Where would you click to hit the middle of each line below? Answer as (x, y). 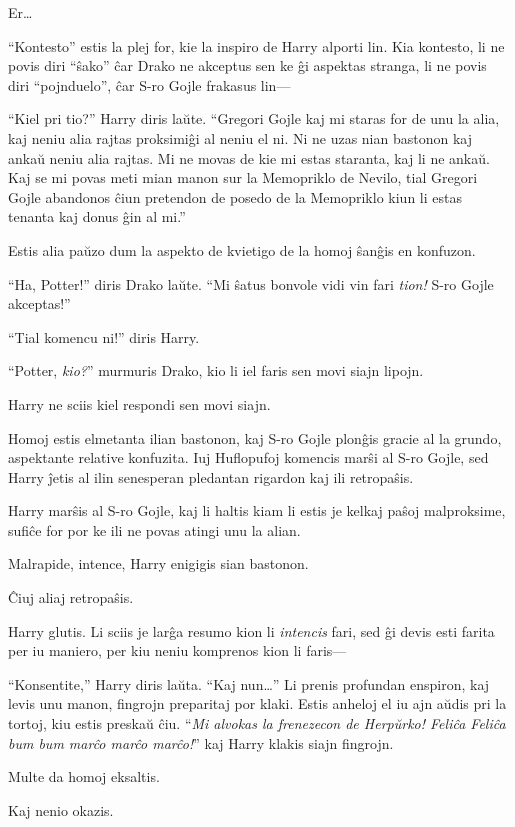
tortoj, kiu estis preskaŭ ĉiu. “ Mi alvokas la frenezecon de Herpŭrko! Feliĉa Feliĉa (257, 723)
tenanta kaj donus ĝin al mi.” (97, 216)
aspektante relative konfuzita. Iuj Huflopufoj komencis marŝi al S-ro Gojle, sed (248, 457)
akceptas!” (39, 303)
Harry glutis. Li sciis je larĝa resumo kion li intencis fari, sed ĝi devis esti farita (251, 630)
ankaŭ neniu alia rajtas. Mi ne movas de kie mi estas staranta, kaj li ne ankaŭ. (249, 157)
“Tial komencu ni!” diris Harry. (104, 336)
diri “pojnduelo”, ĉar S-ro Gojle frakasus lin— (149, 84)
